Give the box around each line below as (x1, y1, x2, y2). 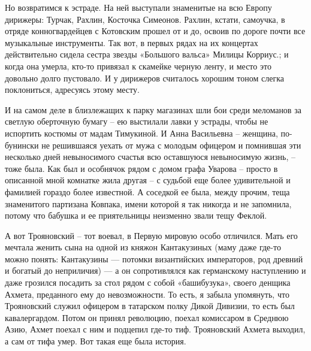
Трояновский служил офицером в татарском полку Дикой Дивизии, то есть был (5, 299, 295, 312)
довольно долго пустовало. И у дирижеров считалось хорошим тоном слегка (5, 71, 285, 84)
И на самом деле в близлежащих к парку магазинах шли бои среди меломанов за (5, 103, 301, 116)
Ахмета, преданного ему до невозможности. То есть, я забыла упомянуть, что (5, 288, 289, 300)
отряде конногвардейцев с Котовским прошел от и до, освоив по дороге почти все (5, 25, 306, 37)
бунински (5, 138, 39, 151)
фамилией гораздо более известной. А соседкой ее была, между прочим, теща (5, 185, 290, 198)
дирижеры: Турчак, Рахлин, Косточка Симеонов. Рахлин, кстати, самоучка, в (5, 13, 285, 25)
